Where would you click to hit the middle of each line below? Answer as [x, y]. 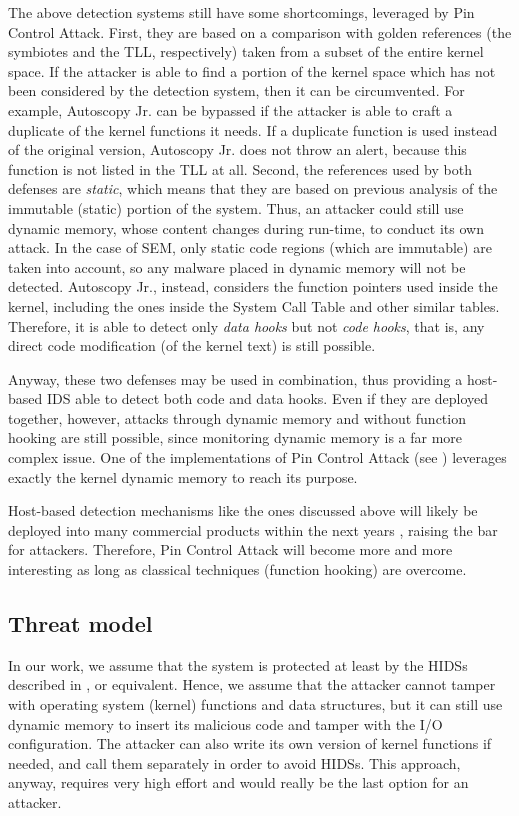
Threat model [80, 623]
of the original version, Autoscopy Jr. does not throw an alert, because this [237, 149]
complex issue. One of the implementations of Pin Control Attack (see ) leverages [257, 457]
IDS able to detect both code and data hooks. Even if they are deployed [267, 398]
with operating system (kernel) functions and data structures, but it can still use [255, 704]
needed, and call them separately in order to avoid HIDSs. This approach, [234, 762]
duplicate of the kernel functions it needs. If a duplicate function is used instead [253, 129]
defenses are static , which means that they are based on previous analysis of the [253, 188]
